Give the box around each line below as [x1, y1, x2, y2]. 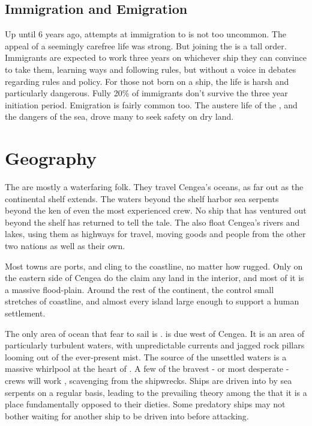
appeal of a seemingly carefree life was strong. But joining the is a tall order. [5, 39, 287, 52]
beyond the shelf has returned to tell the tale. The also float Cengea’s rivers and [5, 215, 300, 228]
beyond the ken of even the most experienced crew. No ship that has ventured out [5, 204, 307, 217]
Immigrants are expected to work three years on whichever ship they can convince [5, 51, 307, 64]
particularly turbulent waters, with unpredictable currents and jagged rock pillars [5, 339, 305, 351]
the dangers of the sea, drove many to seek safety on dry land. [5, 110, 234, 123]
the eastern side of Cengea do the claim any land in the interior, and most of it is [5, 271, 304, 284]
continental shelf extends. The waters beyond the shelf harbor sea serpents [5, 192, 279, 205]
